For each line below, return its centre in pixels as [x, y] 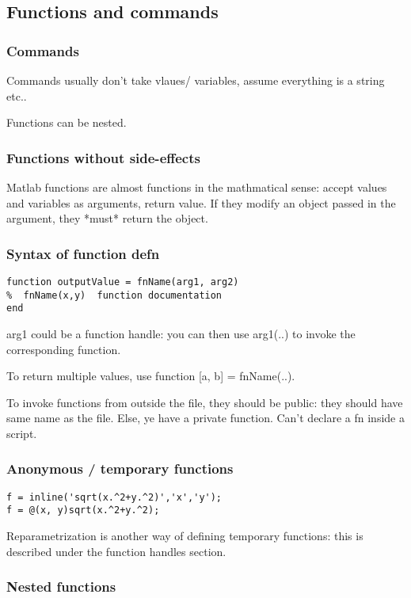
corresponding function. [64, 349]
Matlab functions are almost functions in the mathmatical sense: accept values [197, 187]
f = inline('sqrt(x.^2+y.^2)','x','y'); [114, 497]
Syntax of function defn [83, 253]
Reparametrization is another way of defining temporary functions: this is [185, 536]
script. [22, 433]
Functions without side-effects [103, 157]
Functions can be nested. [67, 122]
